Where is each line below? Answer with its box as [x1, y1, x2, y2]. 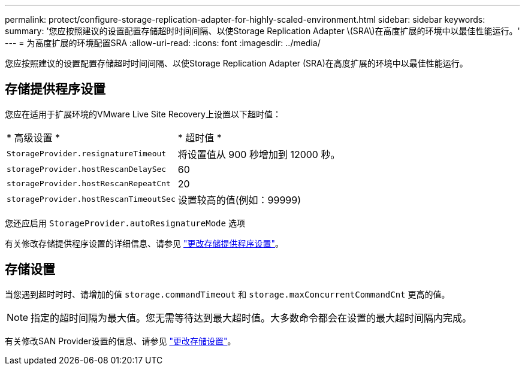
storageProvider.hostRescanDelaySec [7, 165, 167, 174]
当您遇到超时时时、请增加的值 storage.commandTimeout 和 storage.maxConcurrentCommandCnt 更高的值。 [5, 289, 450, 299]
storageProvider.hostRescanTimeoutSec [7, 195, 176, 204]
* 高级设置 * [7, 131, 61, 144]
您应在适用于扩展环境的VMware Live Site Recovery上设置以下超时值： [5, 108, 281, 119]
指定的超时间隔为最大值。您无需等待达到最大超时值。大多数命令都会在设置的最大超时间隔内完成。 [31, 311, 472, 324]
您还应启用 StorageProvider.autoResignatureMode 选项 [5, 217, 245, 228]
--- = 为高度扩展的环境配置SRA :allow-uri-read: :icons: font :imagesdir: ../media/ [5, 38, 321, 48]
